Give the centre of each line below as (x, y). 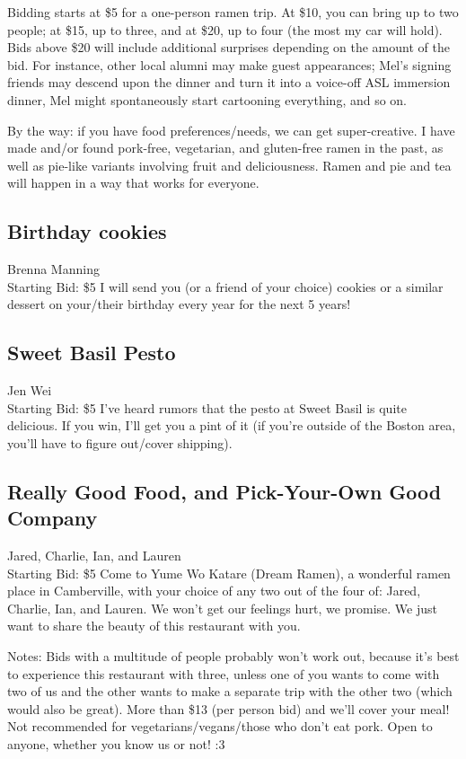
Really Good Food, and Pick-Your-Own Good (224, 491)
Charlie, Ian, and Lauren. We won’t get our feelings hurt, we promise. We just (222, 608)
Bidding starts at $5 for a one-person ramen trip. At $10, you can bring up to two (233, 12)
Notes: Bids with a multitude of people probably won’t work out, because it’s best (233, 656)
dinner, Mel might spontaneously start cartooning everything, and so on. (207, 99)
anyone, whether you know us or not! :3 (116, 744)
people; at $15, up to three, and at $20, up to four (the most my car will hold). (225, 29)
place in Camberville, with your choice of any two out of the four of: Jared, (214, 591)
